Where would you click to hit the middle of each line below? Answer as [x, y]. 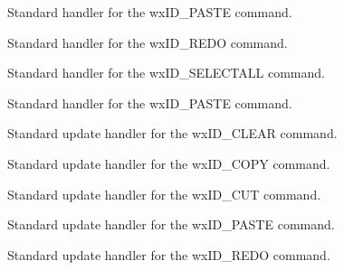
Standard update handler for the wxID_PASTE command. [171, 224]
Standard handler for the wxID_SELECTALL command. [166, 73]
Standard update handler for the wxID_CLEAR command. [172, 133]
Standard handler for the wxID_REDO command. [148, 42]
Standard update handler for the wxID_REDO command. [169, 254]
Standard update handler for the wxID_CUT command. [164, 194]
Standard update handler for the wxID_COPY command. [169, 163]
